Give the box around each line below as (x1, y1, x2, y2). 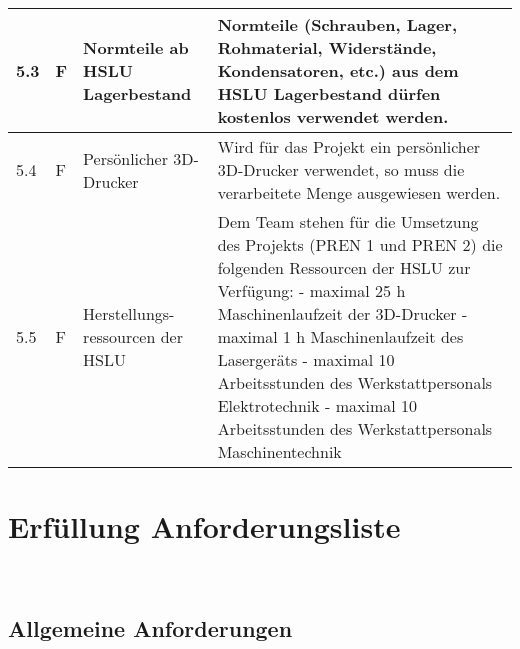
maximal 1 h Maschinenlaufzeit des (217, 325, 464, 348)
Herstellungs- (83, 302, 175, 325)
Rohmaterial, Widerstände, (217, 36, 437, 59)
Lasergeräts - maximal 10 (217, 348, 395, 371)
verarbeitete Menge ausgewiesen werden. (217, 181, 501, 204)
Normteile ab (83, 36, 189, 59)
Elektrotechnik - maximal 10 (217, 394, 418, 417)
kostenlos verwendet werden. (217, 105, 449, 128)
